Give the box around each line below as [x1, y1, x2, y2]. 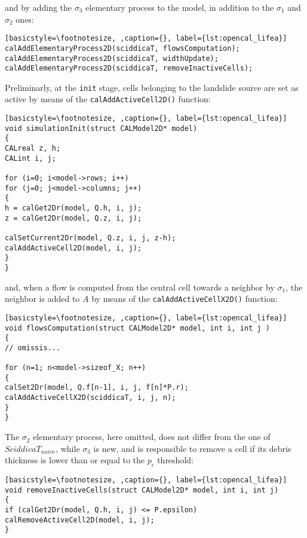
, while [56, 442, 80, 454]
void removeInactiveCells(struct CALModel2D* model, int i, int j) [5, 485, 279, 494]
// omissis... [5, 343, 61, 352]
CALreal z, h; [5, 144, 61, 153]
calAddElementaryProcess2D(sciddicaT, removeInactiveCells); [5, 64, 253, 73]
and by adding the [5, 1, 72, 13]
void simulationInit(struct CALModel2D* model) [5, 124, 198, 133]
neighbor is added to [5, 292, 80, 305]
